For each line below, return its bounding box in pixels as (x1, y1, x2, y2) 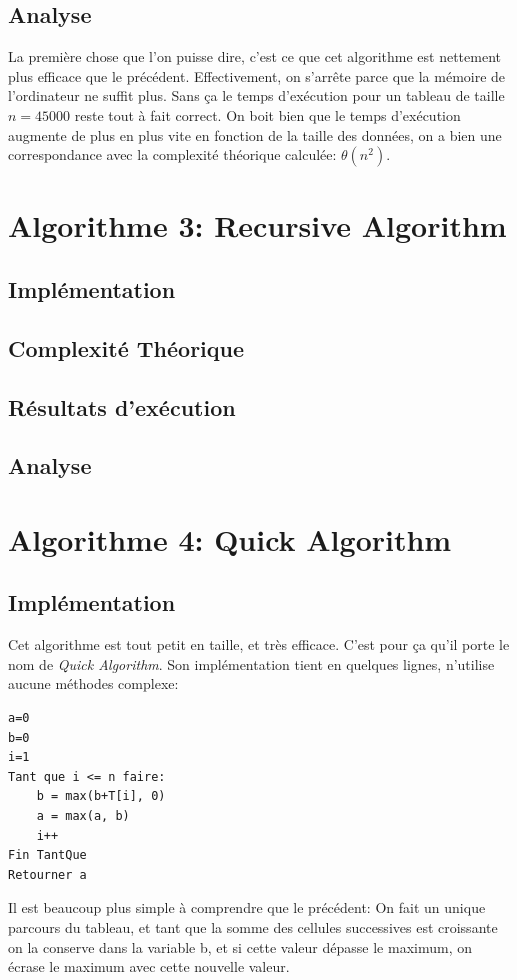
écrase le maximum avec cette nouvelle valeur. (8, 956, 290, 977)
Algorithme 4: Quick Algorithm (8, 518, 452, 559)
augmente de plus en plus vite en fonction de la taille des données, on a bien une (8, 124, 502, 145)
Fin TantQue (8, 848, 87, 863)
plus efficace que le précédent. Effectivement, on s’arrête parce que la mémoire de (8, 65, 506, 86)
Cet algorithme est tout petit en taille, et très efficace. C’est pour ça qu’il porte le (8, 634, 510, 655)
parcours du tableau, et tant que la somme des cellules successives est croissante (8, 916, 498, 937)
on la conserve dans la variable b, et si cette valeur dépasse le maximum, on (8, 936, 472, 957)
